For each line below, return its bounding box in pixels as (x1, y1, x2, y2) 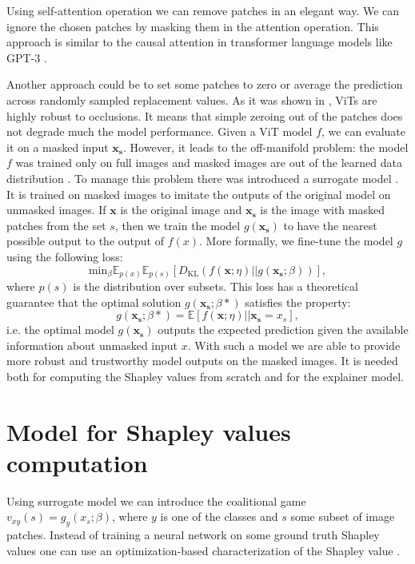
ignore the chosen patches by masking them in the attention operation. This (6, 18, 379, 34)
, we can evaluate (321, 123, 405, 140)
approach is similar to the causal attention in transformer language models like (6, 34, 393, 50)
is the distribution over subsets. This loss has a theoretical (73, 278, 358, 295)
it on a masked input (6, 138, 109, 155)
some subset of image (290, 508, 395, 525)
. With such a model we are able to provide (187, 336, 401, 353)
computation (6, 446, 148, 479)
